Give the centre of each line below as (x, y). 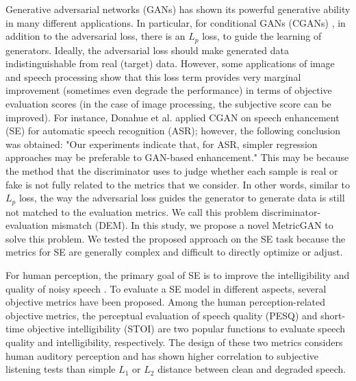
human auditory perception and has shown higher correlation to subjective (162, 355)
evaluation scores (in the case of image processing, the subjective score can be (168, 104)
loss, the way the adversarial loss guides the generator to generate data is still (182, 198)
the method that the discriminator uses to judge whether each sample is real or (172, 170)
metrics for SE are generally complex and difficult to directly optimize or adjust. (174, 252)
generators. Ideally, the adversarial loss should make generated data (147, 50)
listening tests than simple (61, 369)
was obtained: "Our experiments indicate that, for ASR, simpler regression (162, 144)
